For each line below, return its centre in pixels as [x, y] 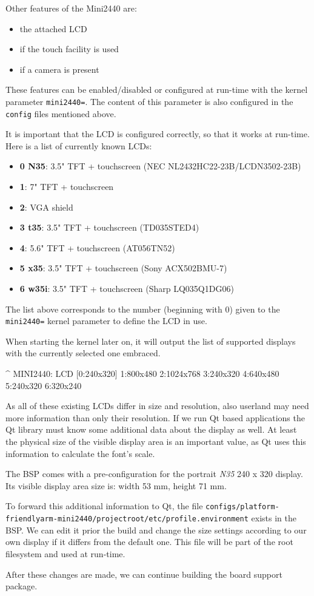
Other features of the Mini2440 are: [71, 8]
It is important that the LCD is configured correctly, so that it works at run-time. [158, 134]
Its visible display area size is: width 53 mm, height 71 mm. [116, 485]
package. [22, 586]
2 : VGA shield [46, 207]
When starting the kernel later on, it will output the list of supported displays [151, 341]
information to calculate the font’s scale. [80, 453]
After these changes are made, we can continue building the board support [144, 574]
